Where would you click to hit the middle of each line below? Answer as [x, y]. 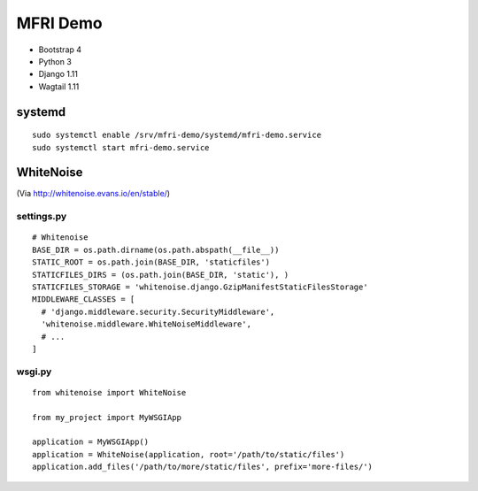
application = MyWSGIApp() [91, 442]
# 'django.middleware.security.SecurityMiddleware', [158, 311]
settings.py [42, 217]
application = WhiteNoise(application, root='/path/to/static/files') [189, 454]
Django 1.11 [58, 74]
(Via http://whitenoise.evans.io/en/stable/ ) [93, 194]
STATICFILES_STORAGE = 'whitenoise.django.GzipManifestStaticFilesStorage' [200, 287]
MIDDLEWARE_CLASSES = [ [84, 299]
